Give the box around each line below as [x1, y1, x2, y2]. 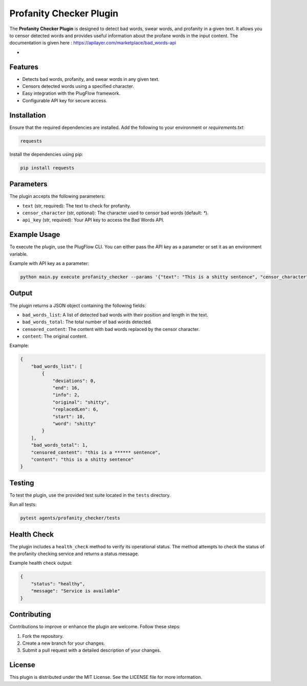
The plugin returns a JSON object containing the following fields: [9, 302, 146, 308]
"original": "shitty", [52, 399, 109, 405]
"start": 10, [52, 413, 85, 419]
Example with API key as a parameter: [9, 260, 90, 267]
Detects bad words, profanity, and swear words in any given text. [22, 76, 160, 82]
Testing [9, 478, 34, 487]
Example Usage [9, 230, 60, 239]
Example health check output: [9, 560, 73, 566]
